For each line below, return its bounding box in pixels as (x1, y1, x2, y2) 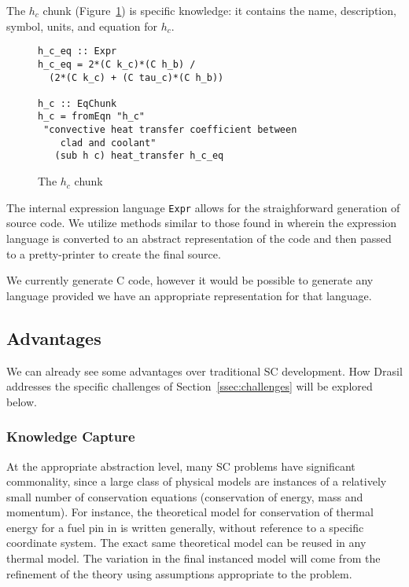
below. (6, 393, 37, 409)
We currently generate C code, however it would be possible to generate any (6, 272, 374, 288)
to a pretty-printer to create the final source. (6, 245, 221, 262)
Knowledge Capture (6, 427, 135, 446)
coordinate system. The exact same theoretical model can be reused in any (6, 534, 367, 551)
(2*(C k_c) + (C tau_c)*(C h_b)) (49, 72, 224, 83)
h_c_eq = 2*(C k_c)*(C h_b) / (38, 58, 196, 70)
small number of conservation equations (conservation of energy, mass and (6, 488, 363, 504)
